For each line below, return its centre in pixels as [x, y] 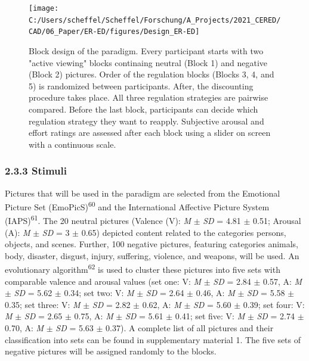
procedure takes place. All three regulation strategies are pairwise [149, 97]
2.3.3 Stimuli [36, 171]
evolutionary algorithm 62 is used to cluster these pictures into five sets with [143, 269]
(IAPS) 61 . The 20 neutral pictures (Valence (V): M [98, 220]
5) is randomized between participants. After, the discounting [141, 85]
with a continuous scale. [72, 144]
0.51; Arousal [277, 221]
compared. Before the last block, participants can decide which [143, 109]
